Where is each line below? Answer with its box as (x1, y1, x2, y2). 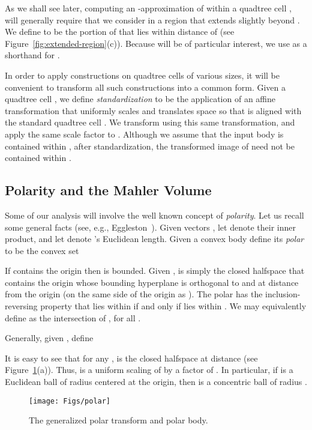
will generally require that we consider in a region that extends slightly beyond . (5, 13, 300, 26)
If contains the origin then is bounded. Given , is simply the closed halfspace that (5, 264, 305, 277)
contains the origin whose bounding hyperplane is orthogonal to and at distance (5, 276, 299, 288)
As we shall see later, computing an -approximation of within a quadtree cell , (5, 2, 292, 14)
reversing (5, 300, 38, 312)
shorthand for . (5, 49, 60, 61)
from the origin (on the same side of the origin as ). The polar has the (5, 288, 263, 300)
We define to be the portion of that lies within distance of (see (5, 25, 235, 38)
